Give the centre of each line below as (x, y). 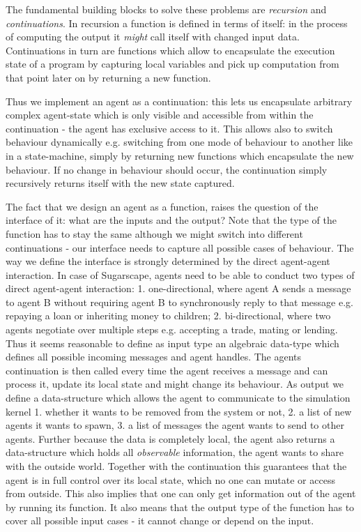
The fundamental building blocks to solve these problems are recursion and (166, 9)
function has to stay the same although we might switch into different (154, 233)
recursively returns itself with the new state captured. (120, 183)
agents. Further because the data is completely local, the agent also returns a (170, 438)
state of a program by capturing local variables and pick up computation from (172, 64)
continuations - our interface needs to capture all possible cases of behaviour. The (180, 247)
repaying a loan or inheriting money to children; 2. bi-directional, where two (168, 316)
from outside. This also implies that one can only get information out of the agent (181, 493)
